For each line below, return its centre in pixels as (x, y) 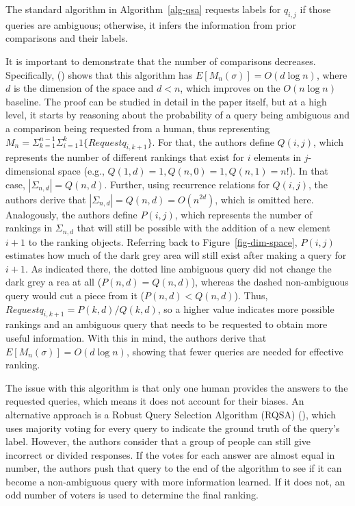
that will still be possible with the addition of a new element (204, 228)
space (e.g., (81, 170)
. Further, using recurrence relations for (187, 184)
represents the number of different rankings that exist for (125, 157)
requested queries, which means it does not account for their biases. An (155, 401)
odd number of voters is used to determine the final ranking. (132, 495)
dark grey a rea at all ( (54, 282)
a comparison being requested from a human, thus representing (138, 128)
